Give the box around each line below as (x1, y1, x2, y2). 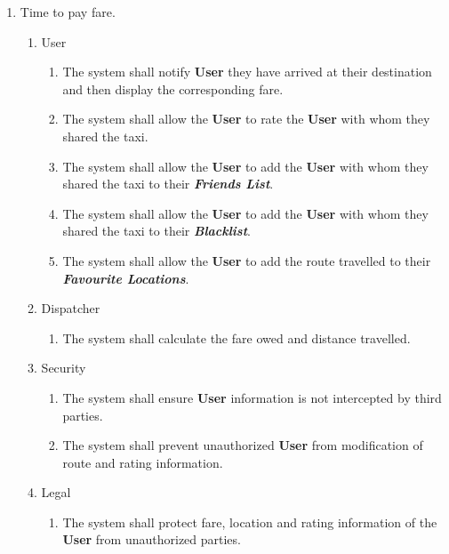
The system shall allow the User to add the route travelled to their (62, 251, 431, 269)
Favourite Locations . (62, 269, 189, 287)
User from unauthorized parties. (62, 530, 241, 549)
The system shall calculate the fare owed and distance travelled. (62, 328, 411, 347)
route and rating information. (62, 453, 223, 471)
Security (41, 358, 86, 377)
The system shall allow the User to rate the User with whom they (62, 109, 430, 128)
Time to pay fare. (20, 3, 116, 20)
